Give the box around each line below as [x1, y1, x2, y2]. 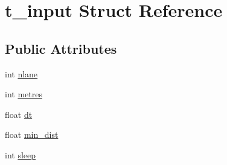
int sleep [5, 148, 36, 161]
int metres [5, 88, 42, 100]
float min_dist [5, 128, 59, 141]
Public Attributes [5, 39, 117, 57]
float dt [5, 108, 33, 120]
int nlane [5, 67, 38, 80]
